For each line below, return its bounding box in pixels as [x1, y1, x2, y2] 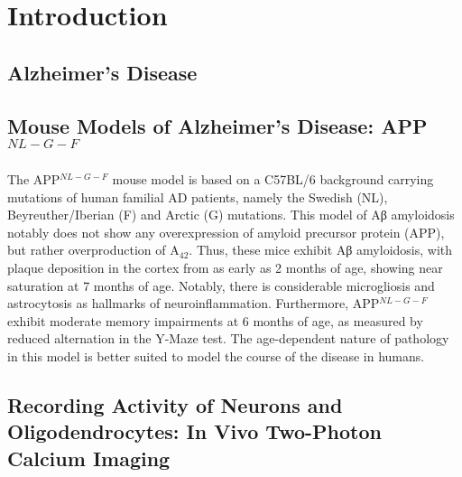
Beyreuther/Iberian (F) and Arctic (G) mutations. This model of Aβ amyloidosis [7, 205, 455, 224]
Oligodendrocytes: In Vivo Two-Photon [7, 417, 382, 445]
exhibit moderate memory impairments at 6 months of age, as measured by [7, 311, 423, 330]
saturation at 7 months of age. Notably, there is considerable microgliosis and [7, 276, 435, 295]
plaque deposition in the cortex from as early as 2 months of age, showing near [7, 257, 443, 276]
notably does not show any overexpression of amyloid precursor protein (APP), [7, 222, 445, 241]
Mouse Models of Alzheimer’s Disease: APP [7, 111, 428, 139]
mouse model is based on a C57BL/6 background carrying [112, 169, 434, 188]
